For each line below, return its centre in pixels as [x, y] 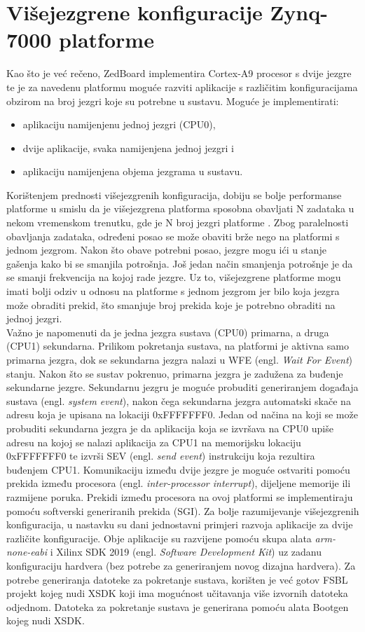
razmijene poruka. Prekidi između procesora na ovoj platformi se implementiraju [180, 496]
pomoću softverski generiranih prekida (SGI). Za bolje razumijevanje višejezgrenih [183, 510]
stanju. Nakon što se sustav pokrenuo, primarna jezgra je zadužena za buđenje [175, 373]
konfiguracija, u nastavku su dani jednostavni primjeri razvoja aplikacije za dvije [180, 524]
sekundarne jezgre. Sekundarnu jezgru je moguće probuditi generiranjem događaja [182, 387]
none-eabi [27, 552]
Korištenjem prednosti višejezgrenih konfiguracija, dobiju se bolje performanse [174, 194]
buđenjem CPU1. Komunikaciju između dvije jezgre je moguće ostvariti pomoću [178, 469]
